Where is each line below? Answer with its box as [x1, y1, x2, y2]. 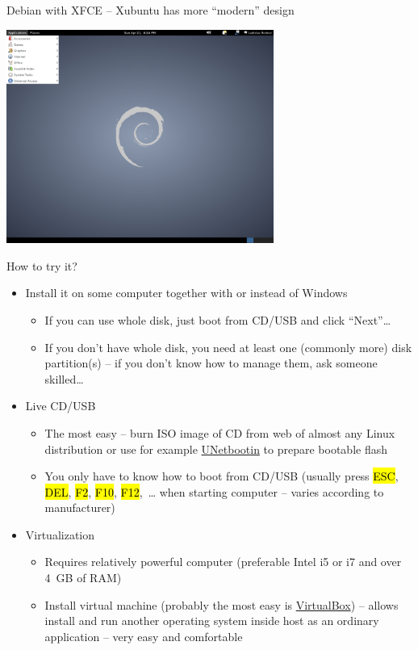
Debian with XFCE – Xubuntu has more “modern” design [6, 2, 295, 18]
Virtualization [25, 526, 95, 543]
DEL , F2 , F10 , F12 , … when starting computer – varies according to [44, 483, 384, 500]
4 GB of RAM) [44, 569, 122, 586]
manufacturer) [44, 499, 115, 516]
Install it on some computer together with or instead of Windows [25, 284, 348, 301]
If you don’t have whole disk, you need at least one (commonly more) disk [44, 338, 412, 355]
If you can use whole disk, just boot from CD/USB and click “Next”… [44, 311, 391, 328]
